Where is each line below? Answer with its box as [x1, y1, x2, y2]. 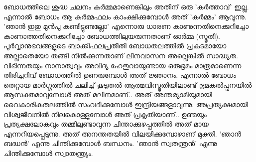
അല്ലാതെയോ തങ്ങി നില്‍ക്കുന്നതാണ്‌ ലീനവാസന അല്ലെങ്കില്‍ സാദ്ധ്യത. [3, 50, 238, 60]
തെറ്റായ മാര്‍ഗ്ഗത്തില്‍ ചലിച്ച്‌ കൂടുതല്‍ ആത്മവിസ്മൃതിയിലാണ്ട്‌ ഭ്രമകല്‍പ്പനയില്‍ [3, 79, 252, 90]
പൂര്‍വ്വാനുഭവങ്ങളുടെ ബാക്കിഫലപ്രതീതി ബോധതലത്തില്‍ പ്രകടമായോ [3, 40, 227, 51]
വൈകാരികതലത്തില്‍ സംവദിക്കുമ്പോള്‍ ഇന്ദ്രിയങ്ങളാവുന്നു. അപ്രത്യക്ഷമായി [3, 99, 249, 109]
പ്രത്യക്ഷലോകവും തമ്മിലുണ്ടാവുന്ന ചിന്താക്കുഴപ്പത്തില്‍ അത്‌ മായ [3, 119, 209, 129]
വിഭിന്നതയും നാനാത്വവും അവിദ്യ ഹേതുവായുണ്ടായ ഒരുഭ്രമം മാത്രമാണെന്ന [3, 60, 242, 70]
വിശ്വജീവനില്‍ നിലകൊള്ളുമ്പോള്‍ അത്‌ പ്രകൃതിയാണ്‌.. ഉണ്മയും [3, 109, 207, 119]
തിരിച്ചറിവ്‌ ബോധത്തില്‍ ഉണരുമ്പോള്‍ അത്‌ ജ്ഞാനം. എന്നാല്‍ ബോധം [3, 70, 236, 80]
